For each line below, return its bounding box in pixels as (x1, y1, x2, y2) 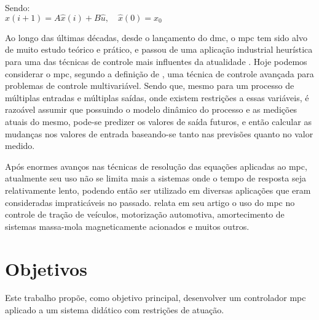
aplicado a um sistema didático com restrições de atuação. (5, 303, 224, 316)
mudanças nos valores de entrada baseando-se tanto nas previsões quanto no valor (5, 127, 313, 140)
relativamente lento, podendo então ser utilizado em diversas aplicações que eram (5, 183, 311, 196)
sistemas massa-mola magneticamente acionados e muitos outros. (5, 219, 250, 232)
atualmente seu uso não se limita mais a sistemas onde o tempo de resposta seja (5, 172, 306, 185)
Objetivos (5, 256, 87, 281)
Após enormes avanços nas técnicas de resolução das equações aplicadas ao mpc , (5, 159, 307, 172)
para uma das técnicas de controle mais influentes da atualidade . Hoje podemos (5, 55, 307, 67)
